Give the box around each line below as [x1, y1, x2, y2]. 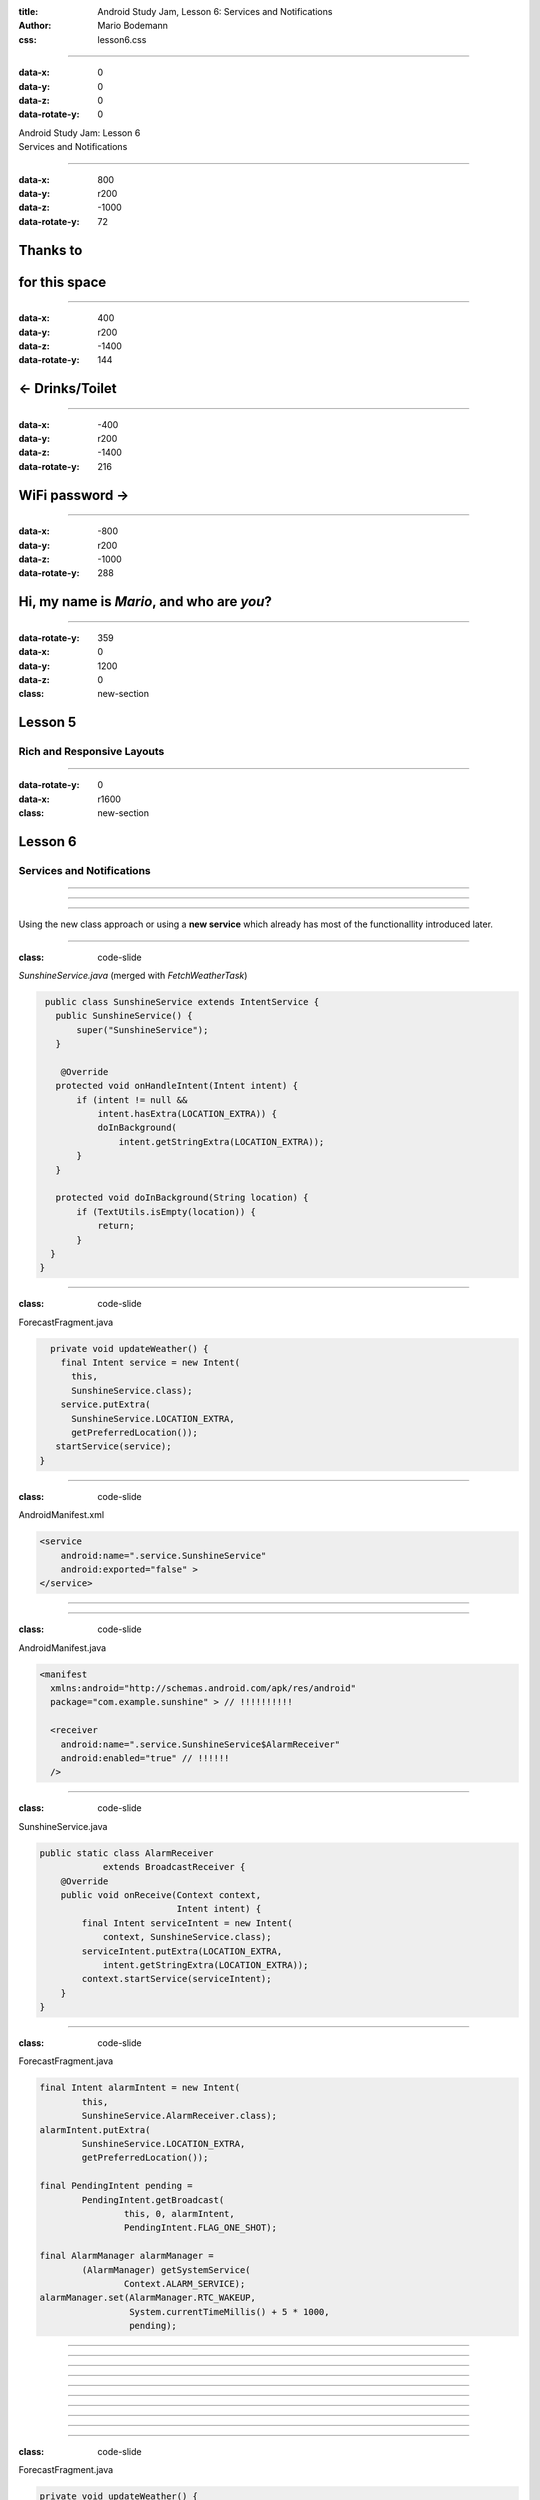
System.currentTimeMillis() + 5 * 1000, [128, 2306, 330, 2317]
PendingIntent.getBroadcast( [81, 2194, 225, 2205]
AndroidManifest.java [18, 1641, 107, 1654]
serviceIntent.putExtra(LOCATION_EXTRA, [81, 1945, 283, 1957]
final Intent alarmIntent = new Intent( [39, 2082, 240, 2094]
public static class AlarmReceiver [39, 1847, 214, 1859]
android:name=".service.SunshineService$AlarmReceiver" [60, 1738, 341, 1750]
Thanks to [18, 241, 83, 259]
